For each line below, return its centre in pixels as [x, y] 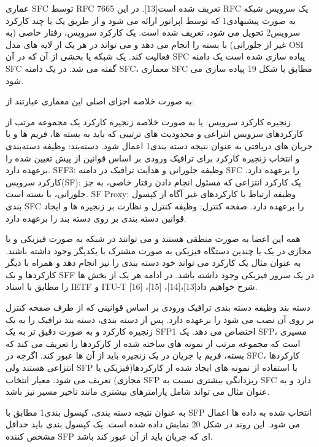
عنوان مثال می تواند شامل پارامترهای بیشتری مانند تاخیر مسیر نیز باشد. [138, 391]
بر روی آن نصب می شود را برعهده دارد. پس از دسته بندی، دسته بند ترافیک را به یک [160, 319]
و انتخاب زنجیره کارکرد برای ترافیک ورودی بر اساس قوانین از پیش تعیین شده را [153, 157]
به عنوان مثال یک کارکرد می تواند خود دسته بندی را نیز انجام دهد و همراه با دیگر [153, 262]
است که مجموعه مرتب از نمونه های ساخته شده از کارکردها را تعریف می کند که [153, 343]
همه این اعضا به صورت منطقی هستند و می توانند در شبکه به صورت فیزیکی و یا [153, 239]
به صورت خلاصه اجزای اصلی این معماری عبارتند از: [100, 101]
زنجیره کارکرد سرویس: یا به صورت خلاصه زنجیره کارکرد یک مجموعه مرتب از [148, 121]
